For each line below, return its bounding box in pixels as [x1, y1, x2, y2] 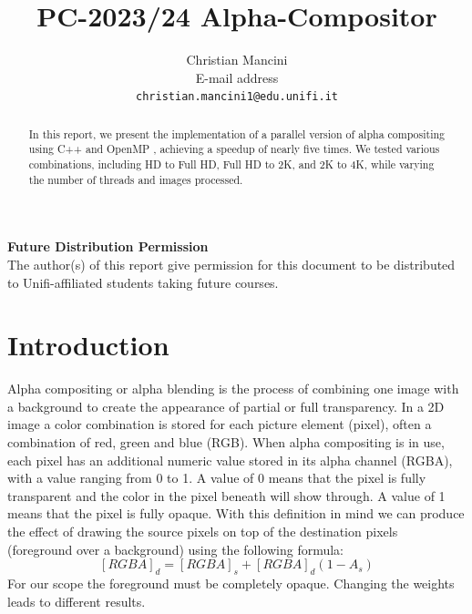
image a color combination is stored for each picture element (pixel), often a [7, 414, 432, 434]
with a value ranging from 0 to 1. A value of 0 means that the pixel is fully [7, 468, 426, 487]
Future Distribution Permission [7, 237, 209, 256]
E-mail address [195, 67, 279, 87]
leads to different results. [7, 591, 146, 610]
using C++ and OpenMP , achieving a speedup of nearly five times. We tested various [28, 141, 440, 157]
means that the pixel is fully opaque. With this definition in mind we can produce [7, 504, 465, 523]
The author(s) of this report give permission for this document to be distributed [7, 254, 456, 273]
